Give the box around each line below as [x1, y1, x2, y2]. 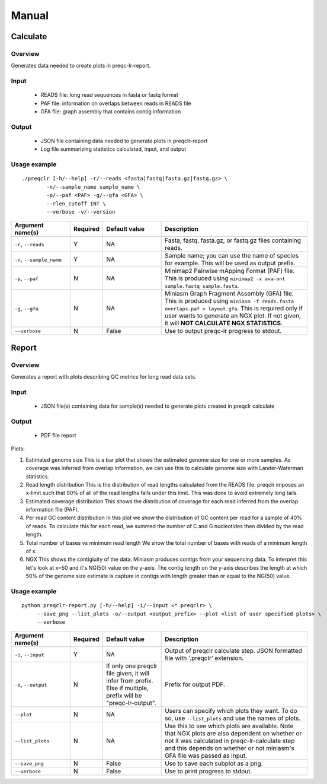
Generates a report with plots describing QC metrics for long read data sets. [11, 373, 197, 380]
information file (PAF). [25, 506, 79, 513]
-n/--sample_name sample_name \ [46, 183, 140, 190]
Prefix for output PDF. [165, 680, 225, 688]
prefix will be [105, 691, 142, 700]
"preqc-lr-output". [105, 699, 156, 707]
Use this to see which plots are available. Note [165, 722, 294, 730]
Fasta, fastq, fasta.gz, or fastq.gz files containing [165, 236, 302, 245]
